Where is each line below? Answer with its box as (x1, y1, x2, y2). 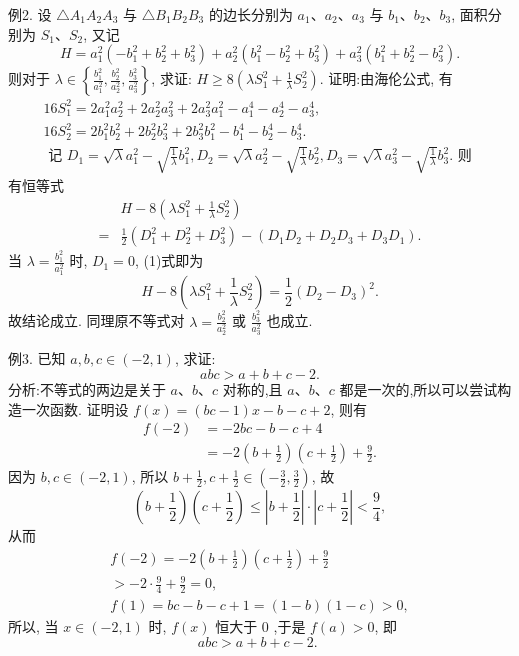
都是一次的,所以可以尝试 (339, 379, 498, 399)
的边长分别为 (208, 4, 293, 24)
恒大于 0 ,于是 (215, 616, 306, 637)
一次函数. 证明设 (21, 398, 129, 419)
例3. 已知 (8, 348, 66, 369)
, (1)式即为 (134, 250, 204, 271)
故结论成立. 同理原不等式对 (8, 310, 185, 331)
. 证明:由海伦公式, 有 (319, 68, 453, 89)
